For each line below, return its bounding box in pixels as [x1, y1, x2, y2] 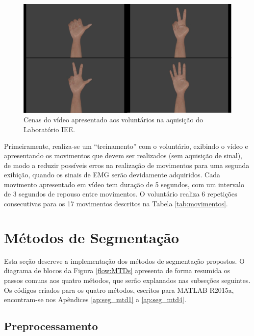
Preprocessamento [4, 318, 98, 334]
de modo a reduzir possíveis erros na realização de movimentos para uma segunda [4, 160, 250, 170]
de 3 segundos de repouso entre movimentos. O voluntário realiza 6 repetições [4, 189, 237, 199]
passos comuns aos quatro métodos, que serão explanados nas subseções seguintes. [4, 275, 251, 285]
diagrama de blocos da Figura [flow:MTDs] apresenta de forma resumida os [4, 265, 230, 276]
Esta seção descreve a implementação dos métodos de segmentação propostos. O [4, 255, 245, 266]
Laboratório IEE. [24, 124, 75, 134]
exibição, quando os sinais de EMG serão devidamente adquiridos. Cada [4, 169, 220, 180]
